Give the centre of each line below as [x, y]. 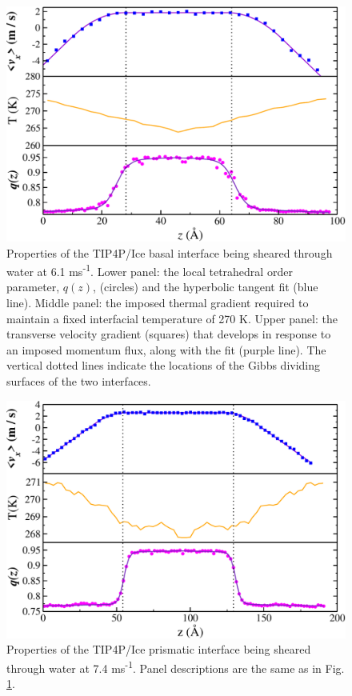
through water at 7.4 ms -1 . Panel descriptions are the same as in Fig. [176, 667]
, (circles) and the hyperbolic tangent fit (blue [206, 287]
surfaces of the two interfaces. [79, 380]
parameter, [33, 287]
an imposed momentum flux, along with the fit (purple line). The [166, 349]
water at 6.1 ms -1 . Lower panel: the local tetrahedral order [150, 270]
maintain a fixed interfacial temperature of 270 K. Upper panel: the [172, 318]
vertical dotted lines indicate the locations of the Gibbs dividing [164, 365]
